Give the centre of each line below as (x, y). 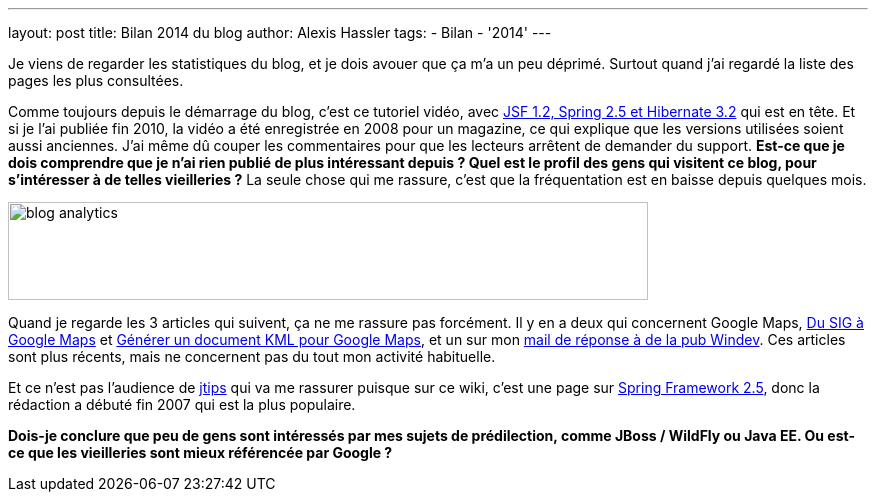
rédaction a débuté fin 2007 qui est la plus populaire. (182, 404)
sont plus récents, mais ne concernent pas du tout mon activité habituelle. (252, 356)
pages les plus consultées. (96, 80)
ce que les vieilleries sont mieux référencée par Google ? (200, 452)
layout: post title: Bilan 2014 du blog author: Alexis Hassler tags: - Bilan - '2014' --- (280, 32)
